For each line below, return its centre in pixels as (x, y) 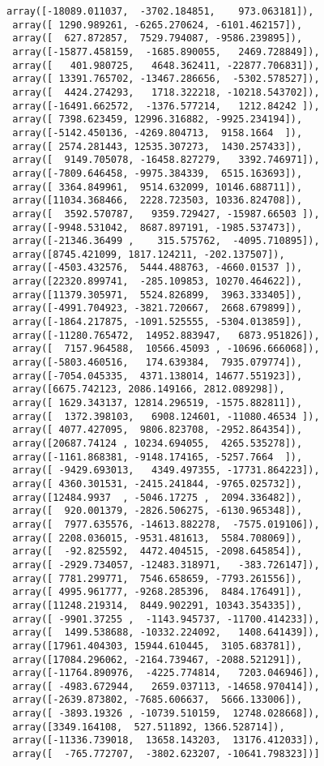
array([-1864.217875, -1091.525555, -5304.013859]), (158, 322)
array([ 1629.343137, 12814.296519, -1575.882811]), (158, 403)
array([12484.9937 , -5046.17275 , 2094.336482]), (158, 497)
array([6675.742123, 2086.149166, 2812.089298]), (149, 389)
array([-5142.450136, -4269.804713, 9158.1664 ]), (158, 133)
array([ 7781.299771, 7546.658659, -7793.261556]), (158, 578)
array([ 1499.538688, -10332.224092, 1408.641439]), (166, 633)
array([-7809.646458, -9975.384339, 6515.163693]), (158, 173)
